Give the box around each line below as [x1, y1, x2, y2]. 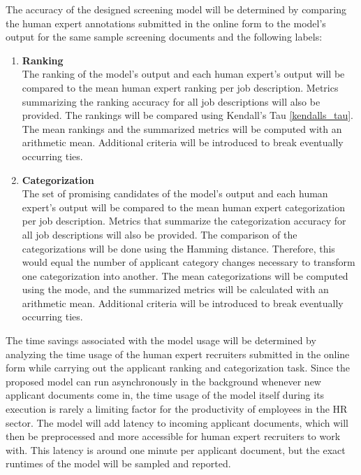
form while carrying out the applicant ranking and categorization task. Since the [6, 360, 351, 375]
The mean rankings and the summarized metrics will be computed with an [22, 121, 342, 136]
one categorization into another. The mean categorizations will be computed [22, 268, 348, 283]
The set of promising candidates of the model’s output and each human [22, 186, 328, 201]
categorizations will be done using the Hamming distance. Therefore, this [22, 241, 335, 255]
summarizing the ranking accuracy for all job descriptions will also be [22, 94, 321, 108]
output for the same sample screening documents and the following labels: [6, 29, 323, 44]
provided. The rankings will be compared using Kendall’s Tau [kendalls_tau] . [22, 108, 353, 122]
